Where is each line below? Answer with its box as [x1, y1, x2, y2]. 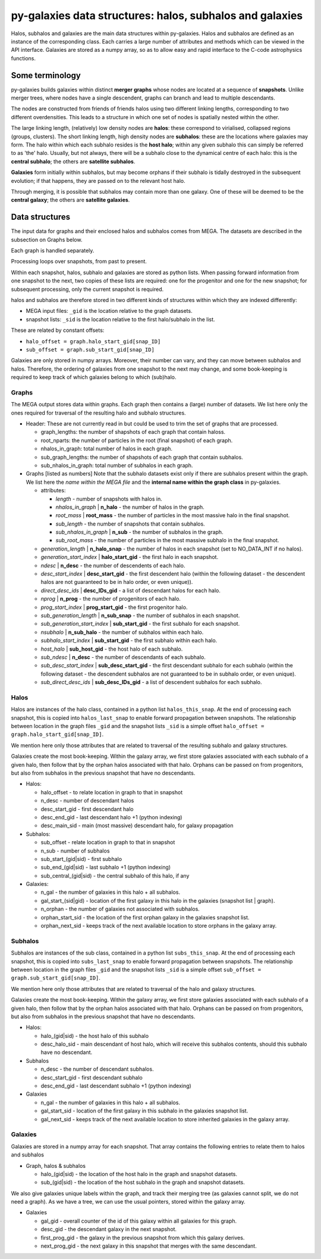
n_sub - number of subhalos [40, 847, 110, 854]
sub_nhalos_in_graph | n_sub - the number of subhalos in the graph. [55, 529, 224, 536]
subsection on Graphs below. [11, 236, 83, 243]
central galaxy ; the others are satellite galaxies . [11, 197, 130, 204]
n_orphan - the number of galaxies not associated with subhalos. [40, 906, 200, 913]
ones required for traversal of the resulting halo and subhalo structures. [11, 409, 187, 416]
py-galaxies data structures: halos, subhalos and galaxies [11, 9, 303, 22]
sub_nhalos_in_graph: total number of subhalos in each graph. [40, 462, 193, 469]
